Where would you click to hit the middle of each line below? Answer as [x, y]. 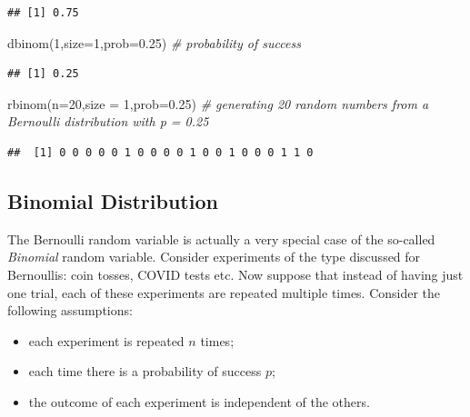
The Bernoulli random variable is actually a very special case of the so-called [221, 238]
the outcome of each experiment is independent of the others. [199, 401]
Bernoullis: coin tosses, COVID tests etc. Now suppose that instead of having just [235, 274]
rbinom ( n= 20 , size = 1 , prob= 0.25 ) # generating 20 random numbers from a [218, 103]
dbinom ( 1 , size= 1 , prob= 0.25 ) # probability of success [154, 42]
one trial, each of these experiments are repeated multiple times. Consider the [224, 292]
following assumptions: [70, 310]
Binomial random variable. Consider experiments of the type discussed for [214, 257]
